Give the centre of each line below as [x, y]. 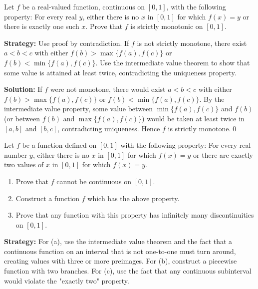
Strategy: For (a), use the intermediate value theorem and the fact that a [118, 241]
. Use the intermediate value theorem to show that [173, 62]
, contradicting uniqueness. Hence [109, 128]
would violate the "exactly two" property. [67, 280]
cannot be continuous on [94, 181]
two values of [24, 164]
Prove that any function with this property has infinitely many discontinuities [135, 215]
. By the [212, 99]
